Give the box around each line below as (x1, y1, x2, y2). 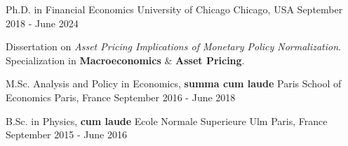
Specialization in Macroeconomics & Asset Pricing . (6, 52, 245, 67)
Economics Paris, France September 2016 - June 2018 (6, 89, 236, 104)
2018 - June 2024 (6, 15, 79, 30)
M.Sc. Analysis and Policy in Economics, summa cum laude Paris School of (6, 76, 342, 91)
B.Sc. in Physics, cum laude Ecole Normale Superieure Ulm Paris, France (6, 113, 328, 128)
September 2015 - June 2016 (6, 127, 127, 142)
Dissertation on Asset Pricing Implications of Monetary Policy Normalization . (6, 39, 341, 54)
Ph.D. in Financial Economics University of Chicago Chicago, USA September (6, 2, 343, 16)
